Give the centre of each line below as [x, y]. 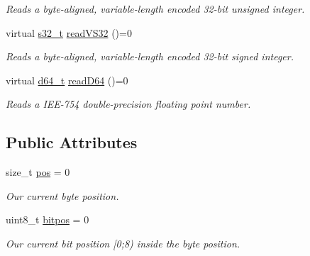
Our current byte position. [62, 195]
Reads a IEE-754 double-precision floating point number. [128, 104]
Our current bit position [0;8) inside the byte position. [123, 243]
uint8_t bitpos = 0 [48, 219]
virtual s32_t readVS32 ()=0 [69, 32]
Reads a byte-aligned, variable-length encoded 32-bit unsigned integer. [155, 9]
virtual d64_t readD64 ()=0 [67, 80]
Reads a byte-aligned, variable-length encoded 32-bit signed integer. [150, 56]
